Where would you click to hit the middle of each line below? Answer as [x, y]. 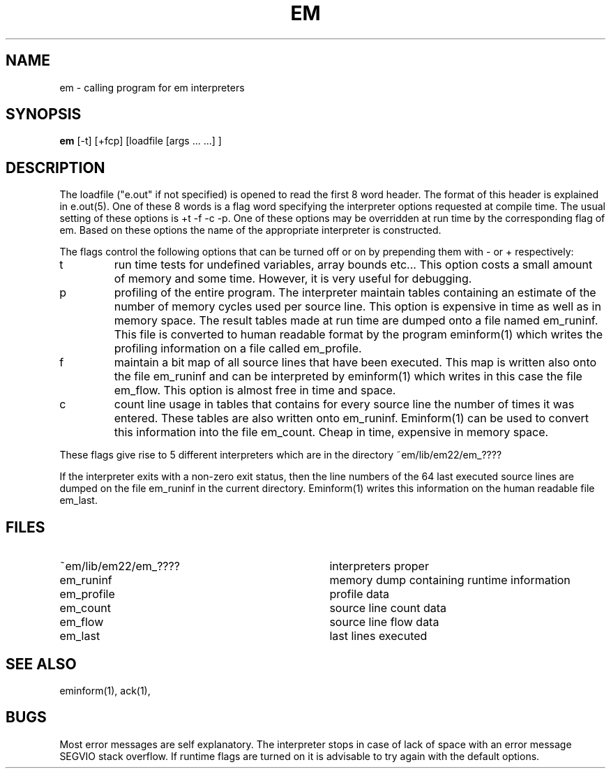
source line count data [388, 608]
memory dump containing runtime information [450, 580]
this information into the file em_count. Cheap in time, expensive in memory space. [331, 432]
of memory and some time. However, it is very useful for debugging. [293, 279]
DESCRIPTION [55, 168]
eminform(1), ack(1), [105, 690]
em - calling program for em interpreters [152, 87]
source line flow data [384, 622]
